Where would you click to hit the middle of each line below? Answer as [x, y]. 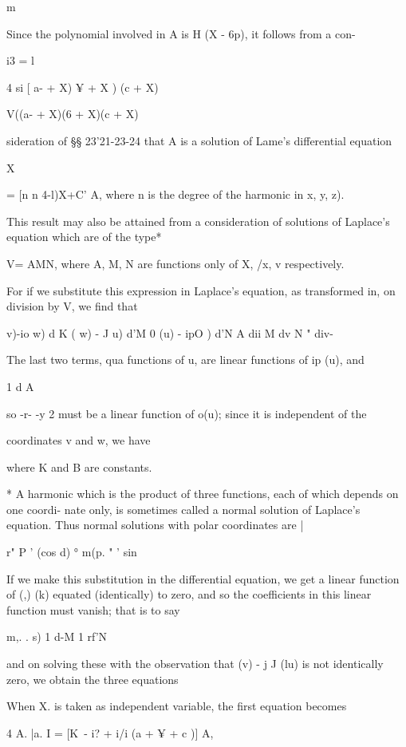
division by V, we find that [72, 306]
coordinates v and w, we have [79, 440]
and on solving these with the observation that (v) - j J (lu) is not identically [195, 664]
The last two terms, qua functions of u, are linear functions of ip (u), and [185, 360]
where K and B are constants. [79, 466]
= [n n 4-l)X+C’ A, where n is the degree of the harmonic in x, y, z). [175, 194]
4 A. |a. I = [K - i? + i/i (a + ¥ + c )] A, [110, 732]
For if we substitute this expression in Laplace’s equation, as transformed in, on [201, 290]
